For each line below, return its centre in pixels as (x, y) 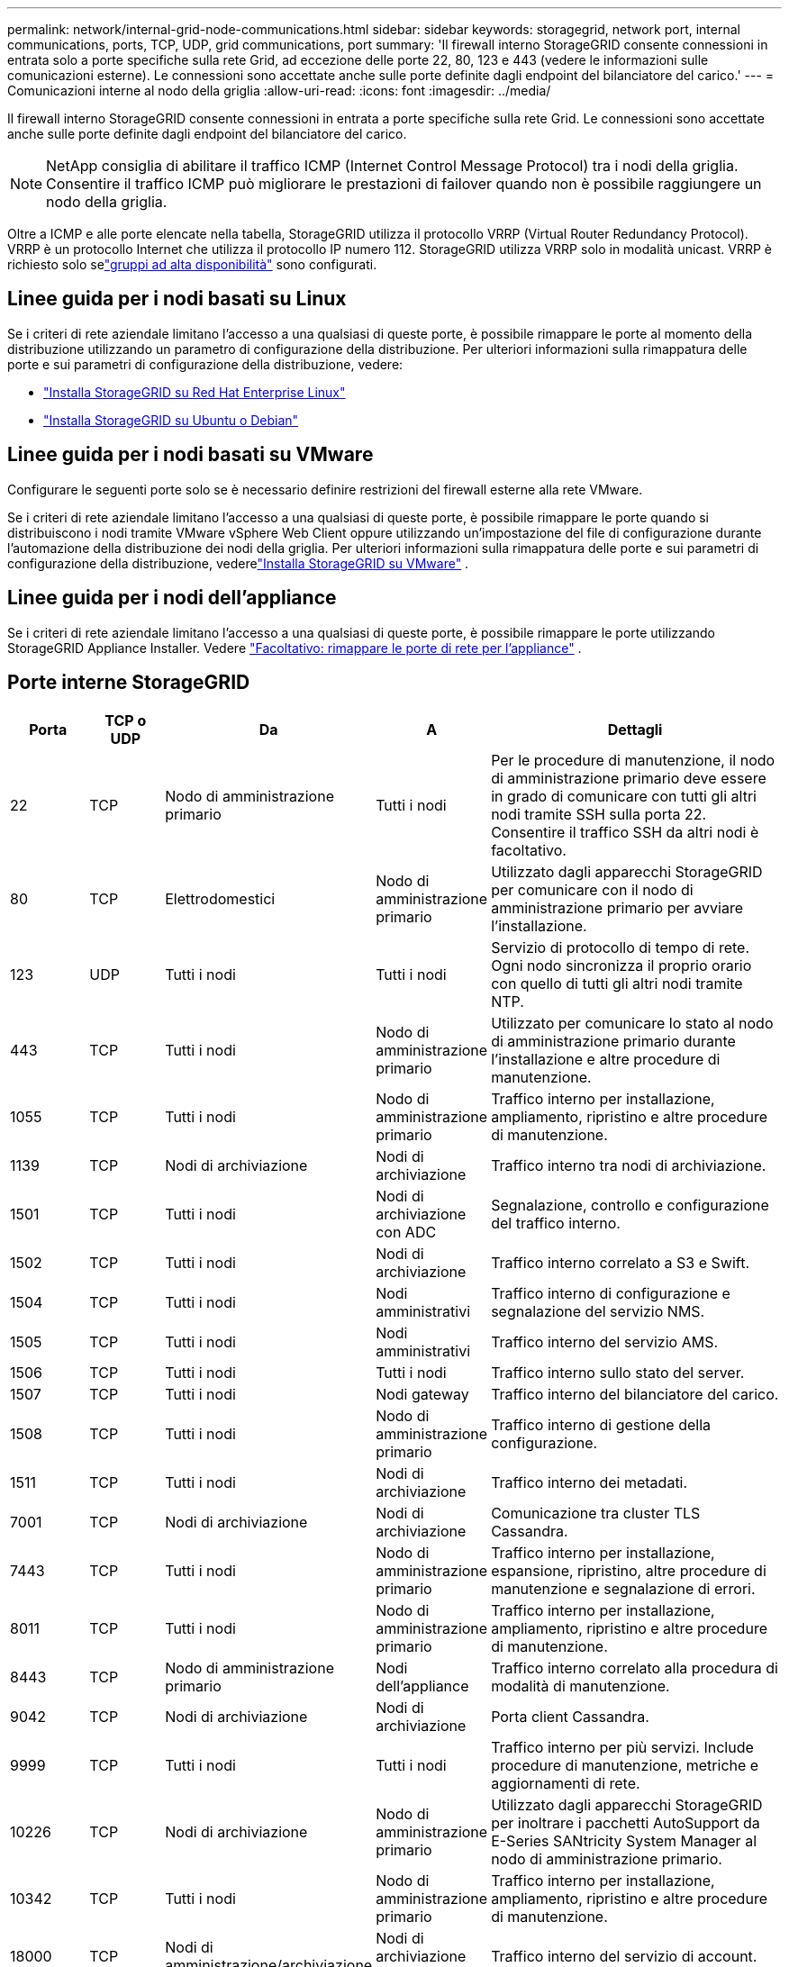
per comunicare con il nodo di (592, 890)
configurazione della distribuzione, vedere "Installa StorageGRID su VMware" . (238, 563)
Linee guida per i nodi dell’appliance (172, 598)
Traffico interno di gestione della (601, 1425)
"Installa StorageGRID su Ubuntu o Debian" (171, 420)
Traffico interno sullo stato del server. (618, 1373)
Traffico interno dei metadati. (589, 1483)
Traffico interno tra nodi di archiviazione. (629, 1166)
